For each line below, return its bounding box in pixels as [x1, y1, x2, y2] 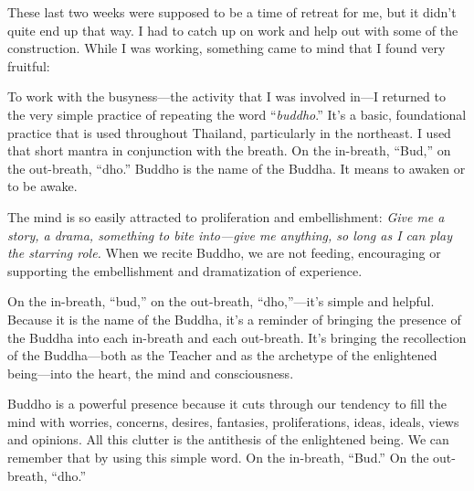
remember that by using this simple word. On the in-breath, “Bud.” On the [7, 448, 429, 467]
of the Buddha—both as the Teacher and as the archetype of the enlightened [7, 346, 437, 365]
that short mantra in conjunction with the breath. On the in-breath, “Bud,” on [7, 141, 451, 160]
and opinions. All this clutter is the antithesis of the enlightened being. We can [7, 430, 449, 449]
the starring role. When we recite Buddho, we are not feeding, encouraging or [7, 243, 441, 262]
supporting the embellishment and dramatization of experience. [7, 261, 363, 280]
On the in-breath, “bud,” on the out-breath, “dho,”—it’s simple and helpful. [7, 292, 435, 311]
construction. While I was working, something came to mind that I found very [7, 38, 446, 58]
